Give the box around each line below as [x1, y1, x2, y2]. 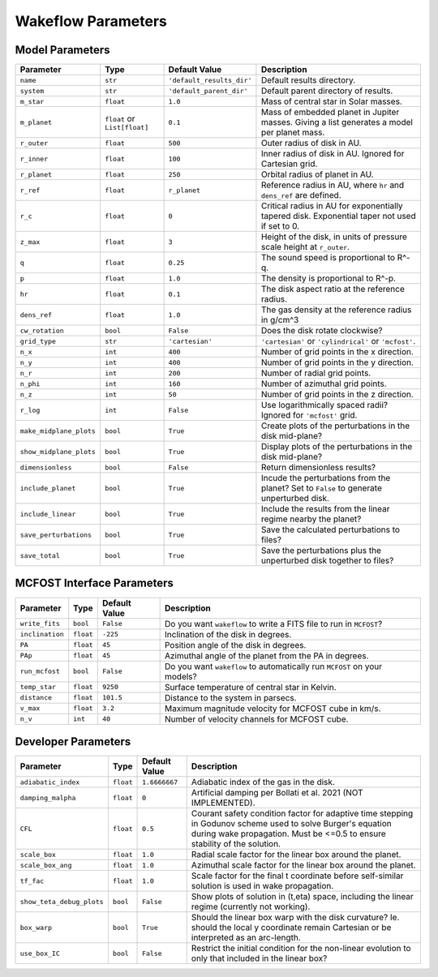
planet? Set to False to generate [260, 482, 383, 494]
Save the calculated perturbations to [260, 524, 401, 535]
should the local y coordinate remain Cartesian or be [191, 922, 392, 933]
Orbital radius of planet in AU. [260, 169, 374, 180]
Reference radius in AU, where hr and [260, 179, 405, 191]
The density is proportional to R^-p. [260, 272, 397, 284]
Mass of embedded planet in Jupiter [260, 106, 400, 118]
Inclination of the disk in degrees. [164, 628, 292, 640]
